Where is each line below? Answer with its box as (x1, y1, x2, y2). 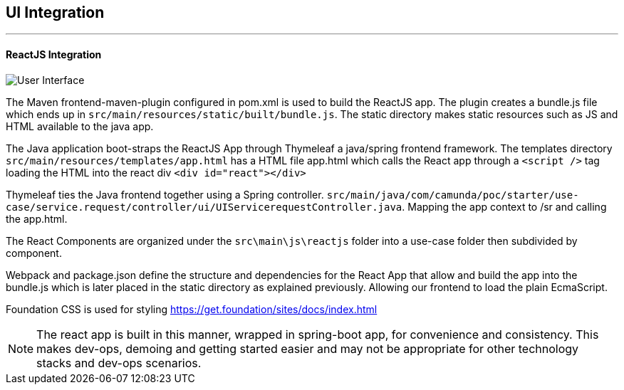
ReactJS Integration (6, 48, 102, 61)
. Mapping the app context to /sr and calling (402, 200, 607, 213)
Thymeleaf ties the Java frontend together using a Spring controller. (6, 188, 324, 201)
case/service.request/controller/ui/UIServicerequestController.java (6, 201, 402, 213)
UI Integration (6, 4, 105, 21)
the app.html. (6, 212, 68, 225)
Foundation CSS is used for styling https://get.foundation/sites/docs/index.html (6, 302, 378, 315)
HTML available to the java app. (6, 120, 154, 132)
